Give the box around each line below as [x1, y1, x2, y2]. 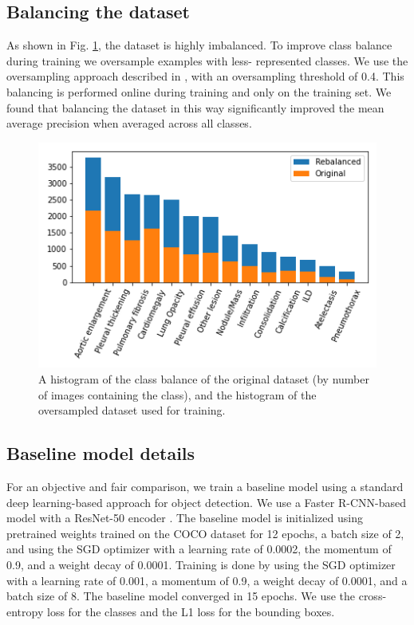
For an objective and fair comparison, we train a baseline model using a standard [6, 478, 404, 494]
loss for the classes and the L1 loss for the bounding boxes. [46, 603, 335, 619]
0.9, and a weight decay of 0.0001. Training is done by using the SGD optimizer [6, 556, 396, 572]
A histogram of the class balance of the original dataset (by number [38, 371, 369, 387]
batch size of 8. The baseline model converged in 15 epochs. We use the [6, 588, 356, 604]
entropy [6, 603, 44, 619]
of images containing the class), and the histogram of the [38, 386, 317, 403]
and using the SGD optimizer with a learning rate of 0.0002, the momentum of [6, 540, 392, 557]
